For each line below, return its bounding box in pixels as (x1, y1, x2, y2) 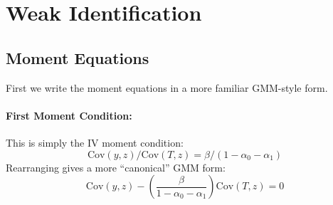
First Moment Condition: (6, 107, 132, 122)
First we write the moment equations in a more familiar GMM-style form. (6, 80, 328, 95)
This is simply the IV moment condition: (6, 135, 184, 149)
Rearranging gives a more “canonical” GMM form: (6, 159, 226, 174)
